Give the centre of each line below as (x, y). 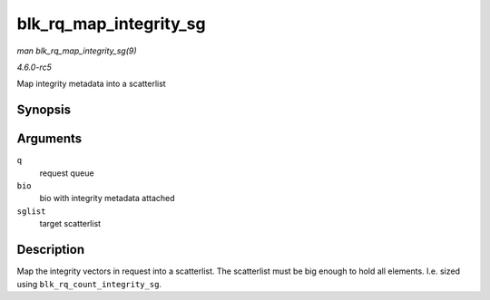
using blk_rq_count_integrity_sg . (89, 284)
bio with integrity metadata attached (108, 198)
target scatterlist (70, 224)
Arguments (49, 139)
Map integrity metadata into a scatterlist (92, 84)
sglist (31, 211)
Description (51, 250)
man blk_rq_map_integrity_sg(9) (77, 51)
